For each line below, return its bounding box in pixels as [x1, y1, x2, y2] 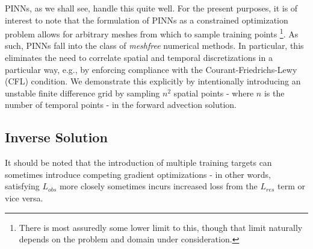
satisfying [5, 180, 40, 192]
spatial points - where [173, 86, 254, 99]
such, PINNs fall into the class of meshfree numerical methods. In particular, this [5, 39, 304, 52]
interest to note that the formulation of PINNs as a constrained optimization [5, 13, 288, 26]
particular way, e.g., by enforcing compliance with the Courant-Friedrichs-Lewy [5, 63, 297, 75]
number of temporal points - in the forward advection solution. [5, 98, 237, 111]
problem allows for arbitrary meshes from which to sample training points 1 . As [5, 26, 299, 40]
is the [264, 86, 285, 99]
